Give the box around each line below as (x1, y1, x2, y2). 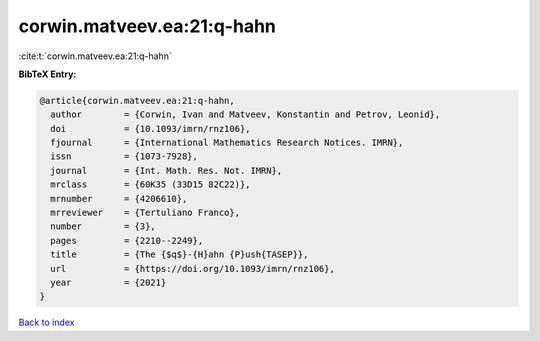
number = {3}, (50, 221, 157, 232)
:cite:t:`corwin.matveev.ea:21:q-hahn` (18, 50, 172, 62)
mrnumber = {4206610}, (50, 193, 188, 204)
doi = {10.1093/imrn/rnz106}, (50, 123, 251, 134)
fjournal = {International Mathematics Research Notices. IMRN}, (50, 137, 404, 149)
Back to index (18, 316, 75, 329)
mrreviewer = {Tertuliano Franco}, (50, 207, 240, 219)
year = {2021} (50, 277, 167, 288)
